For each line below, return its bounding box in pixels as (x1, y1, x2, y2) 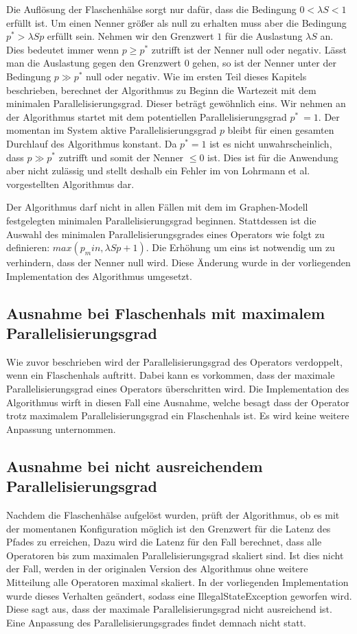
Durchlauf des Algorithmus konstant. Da (6, 136, 177, 150)
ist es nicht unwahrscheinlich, (209, 136, 332, 150)
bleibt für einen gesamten (227, 123, 334, 137)
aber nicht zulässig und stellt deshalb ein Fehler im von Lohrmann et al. (6, 163, 310, 178)
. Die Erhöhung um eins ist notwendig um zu (146, 240, 335, 255)
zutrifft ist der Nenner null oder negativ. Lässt (151, 42, 347, 56)
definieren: (6, 240, 50, 255)
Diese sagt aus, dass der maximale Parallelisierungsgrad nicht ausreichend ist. (6, 602, 332, 616)
